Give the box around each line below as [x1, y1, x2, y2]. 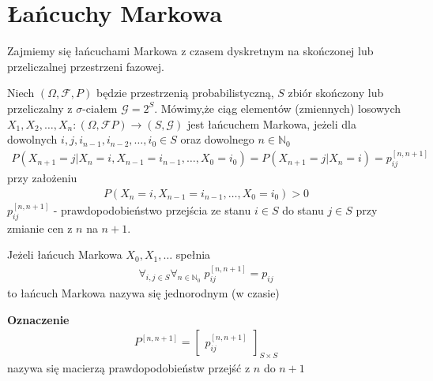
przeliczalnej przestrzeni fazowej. [7, 58, 164, 74]
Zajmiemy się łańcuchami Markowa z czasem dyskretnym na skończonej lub [7, 43, 374, 59]
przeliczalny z [7, 99, 73, 116]
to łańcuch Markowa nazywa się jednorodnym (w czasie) [7, 285, 280, 301]
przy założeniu [7, 169, 77, 185]
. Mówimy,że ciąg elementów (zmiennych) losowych [154, 99, 401, 116]
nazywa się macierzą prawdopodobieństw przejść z [7, 360, 250, 376]
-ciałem [82, 99, 118, 116]
